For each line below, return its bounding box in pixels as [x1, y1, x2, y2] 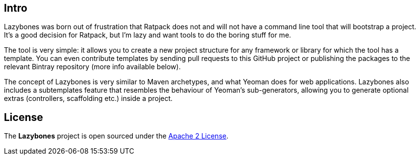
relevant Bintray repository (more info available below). [4, 62, 181, 71]
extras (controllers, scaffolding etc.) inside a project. [4, 94, 173, 103]
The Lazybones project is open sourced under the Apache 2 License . [4, 132, 228, 140]
